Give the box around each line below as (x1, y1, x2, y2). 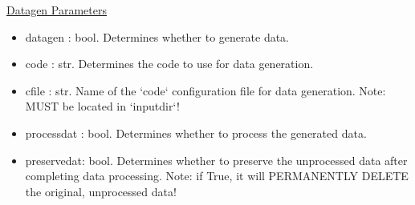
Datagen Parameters (6, 2, 107, 18)
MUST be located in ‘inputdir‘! (25, 98, 181, 115)
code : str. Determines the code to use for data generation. (25, 55, 314, 72)
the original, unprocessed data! (25, 183, 177, 199)
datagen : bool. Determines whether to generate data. (25, 28, 290, 45)
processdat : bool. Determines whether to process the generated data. (25, 124, 367, 141)
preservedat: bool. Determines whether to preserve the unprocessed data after (25, 151, 408, 168)
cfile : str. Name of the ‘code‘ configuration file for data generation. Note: (25, 82, 386, 98)
